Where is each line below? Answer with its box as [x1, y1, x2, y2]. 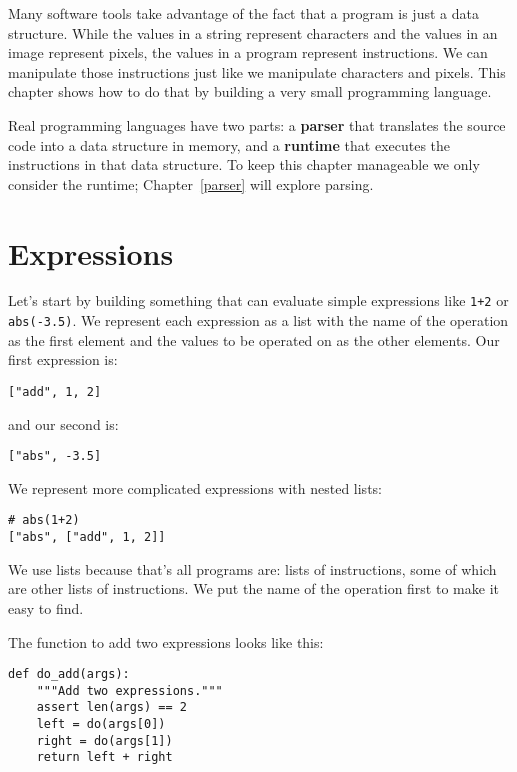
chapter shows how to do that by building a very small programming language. [8, 81, 492, 102]
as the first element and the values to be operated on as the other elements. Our [8, 329, 500, 350]
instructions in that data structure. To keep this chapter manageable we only [8, 154, 480, 175]
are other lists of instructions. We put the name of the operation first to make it [8, 578, 499, 599]
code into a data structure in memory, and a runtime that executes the [8, 134, 451, 155]
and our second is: [8, 413, 119, 434]
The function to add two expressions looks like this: [8, 631, 324, 652]
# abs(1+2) [8, 513, 80, 528]
